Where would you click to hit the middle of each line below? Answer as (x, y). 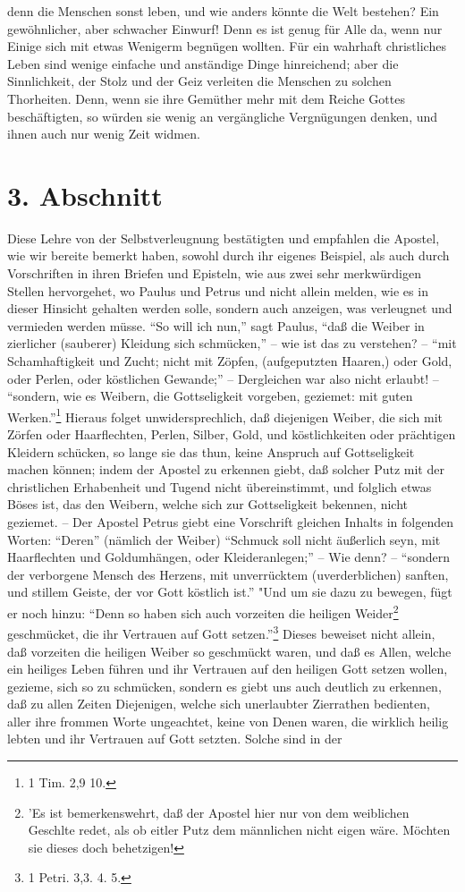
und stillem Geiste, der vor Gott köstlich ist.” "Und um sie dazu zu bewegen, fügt (230, 592)
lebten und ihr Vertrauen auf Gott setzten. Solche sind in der (175, 739)
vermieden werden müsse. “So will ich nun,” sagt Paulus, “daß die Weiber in (216, 325)
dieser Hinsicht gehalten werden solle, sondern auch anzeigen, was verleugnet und (230, 308)
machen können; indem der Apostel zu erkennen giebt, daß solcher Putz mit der (226, 469)
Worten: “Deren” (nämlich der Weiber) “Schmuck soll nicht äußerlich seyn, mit (224, 539)
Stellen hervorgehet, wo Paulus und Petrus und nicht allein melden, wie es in (218, 290)
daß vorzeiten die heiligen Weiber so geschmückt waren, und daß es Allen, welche (229, 651)
